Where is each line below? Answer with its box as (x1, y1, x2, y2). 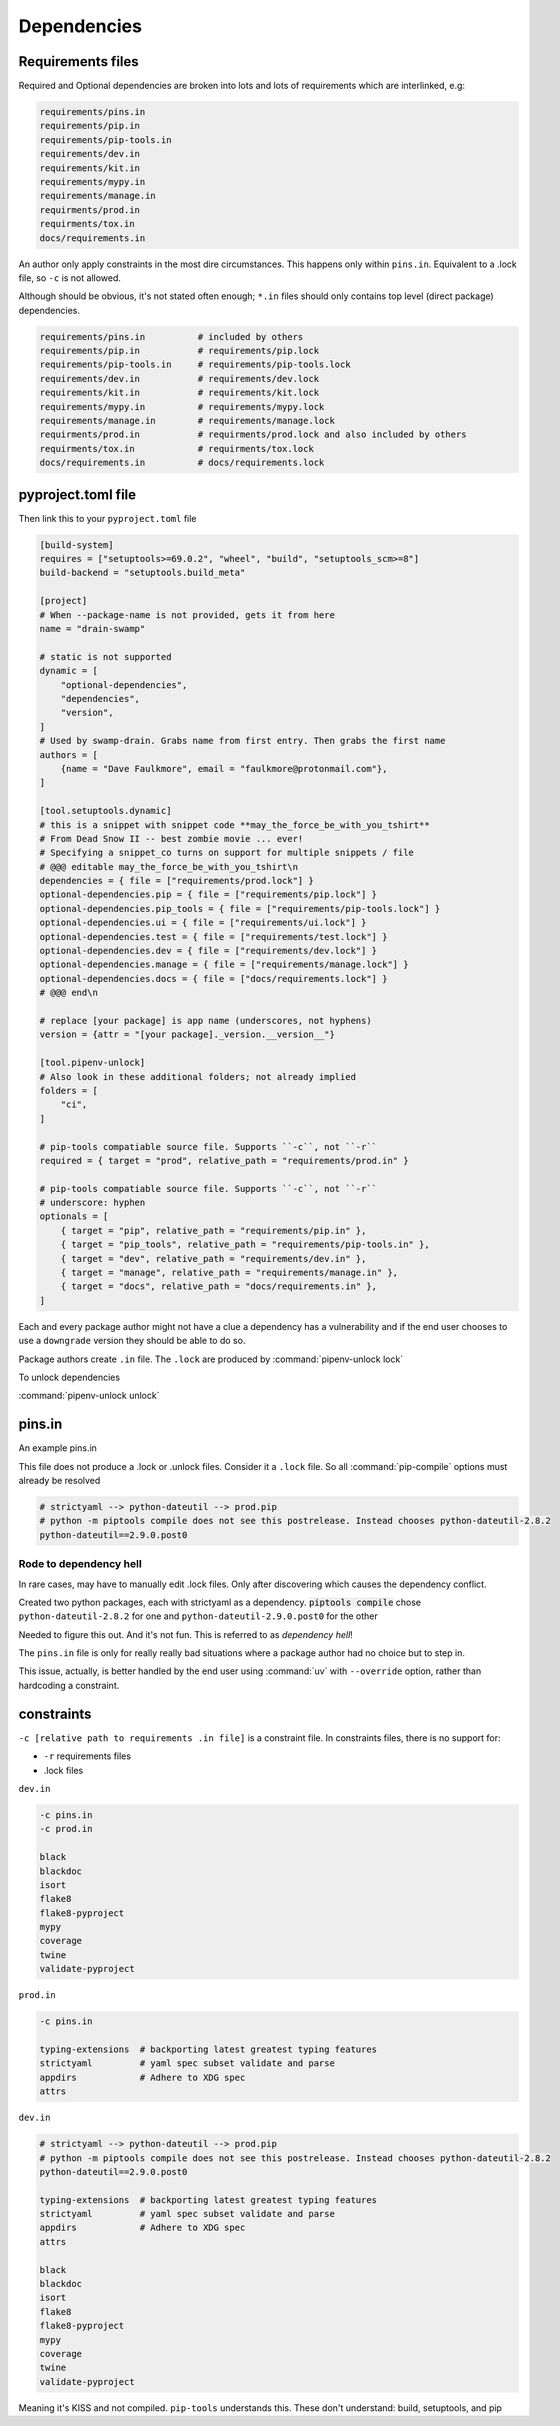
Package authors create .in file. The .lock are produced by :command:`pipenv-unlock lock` (18, 1353, 404, 1365)
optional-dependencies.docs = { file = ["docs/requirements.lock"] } (39, 973, 388, 984)
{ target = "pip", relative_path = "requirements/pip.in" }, (60, 1225, 367, 1236)
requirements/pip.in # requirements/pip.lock (39, 345, 320, 357)
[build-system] (39, 539, 114, 550)
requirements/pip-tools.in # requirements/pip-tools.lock (39, 359, 351, 370)
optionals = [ (39, 1211, 109, 1222)
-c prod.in (39, 1823, 93, 1835)
